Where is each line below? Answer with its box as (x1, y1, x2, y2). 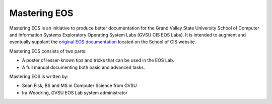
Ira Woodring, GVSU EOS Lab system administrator (22, 89, 128, 95)
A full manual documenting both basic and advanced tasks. (22, 64, 146, 70)
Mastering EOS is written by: (9, 73, 69, 79)
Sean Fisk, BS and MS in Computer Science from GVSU (22, 82, 137, 88)
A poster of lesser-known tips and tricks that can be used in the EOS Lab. (22, 57, 175, 63)
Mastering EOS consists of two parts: (9, 48, 87, 54)
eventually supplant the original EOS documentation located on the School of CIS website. (9, 39, 196, 45)
